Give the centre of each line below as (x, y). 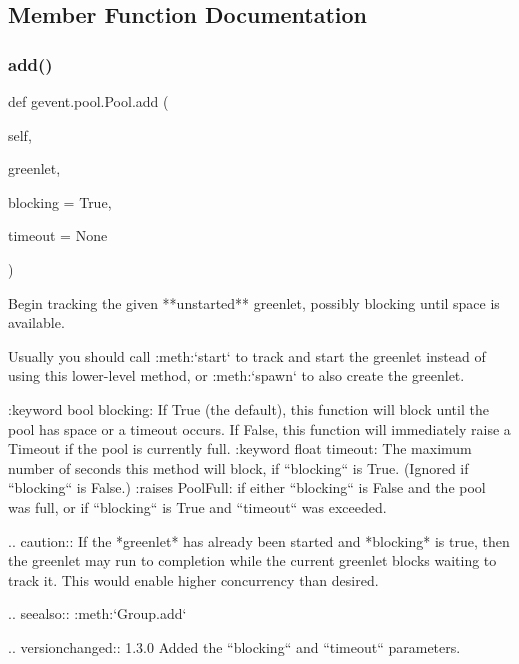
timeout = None (58, 235)
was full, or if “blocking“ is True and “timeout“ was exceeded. (197, 506)
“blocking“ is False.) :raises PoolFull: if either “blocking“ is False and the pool (247, 487)
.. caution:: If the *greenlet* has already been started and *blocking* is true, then (259, 540)
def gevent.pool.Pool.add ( (88, 101)
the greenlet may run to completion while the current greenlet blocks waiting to (252, 560)
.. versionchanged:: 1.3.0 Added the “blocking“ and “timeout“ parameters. (234, 646)
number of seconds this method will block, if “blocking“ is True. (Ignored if (238, 467)
